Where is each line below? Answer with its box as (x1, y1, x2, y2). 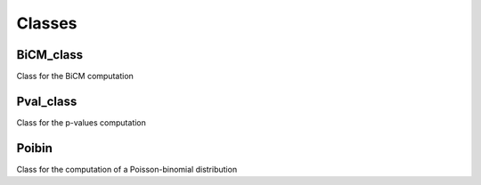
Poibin (16, 141, 53, 156)
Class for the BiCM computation (16, 71, 134, 82)
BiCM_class (16, 47, 84, 62)
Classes (16, 13, 77, 33)
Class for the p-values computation (16, 117, 147, 128)
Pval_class (16, 93, 77, 109)
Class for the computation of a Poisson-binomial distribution (16, 164, 238, 174)
